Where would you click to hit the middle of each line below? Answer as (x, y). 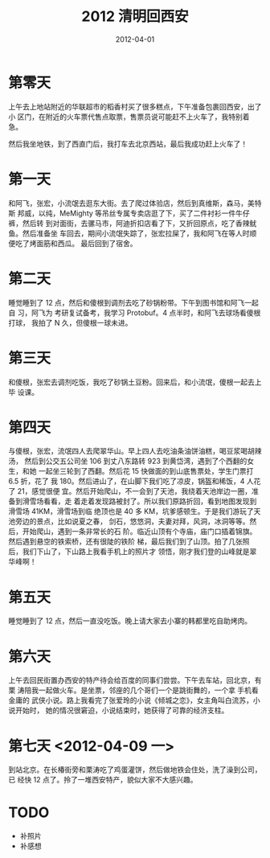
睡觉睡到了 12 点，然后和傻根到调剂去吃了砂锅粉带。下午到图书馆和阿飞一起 (134, 302)
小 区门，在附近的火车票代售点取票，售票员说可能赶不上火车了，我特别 (125, 117)
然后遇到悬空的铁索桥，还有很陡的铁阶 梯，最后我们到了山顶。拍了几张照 (129, 542)
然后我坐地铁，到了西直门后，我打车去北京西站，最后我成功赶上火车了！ (128, 144)
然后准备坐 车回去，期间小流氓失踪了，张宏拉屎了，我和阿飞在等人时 (136, 233)
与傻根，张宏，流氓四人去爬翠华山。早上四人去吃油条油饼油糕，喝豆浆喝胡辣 (135, 451)
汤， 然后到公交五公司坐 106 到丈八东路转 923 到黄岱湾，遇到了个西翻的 (128, 461)
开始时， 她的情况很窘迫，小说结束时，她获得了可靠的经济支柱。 (122, 710)
